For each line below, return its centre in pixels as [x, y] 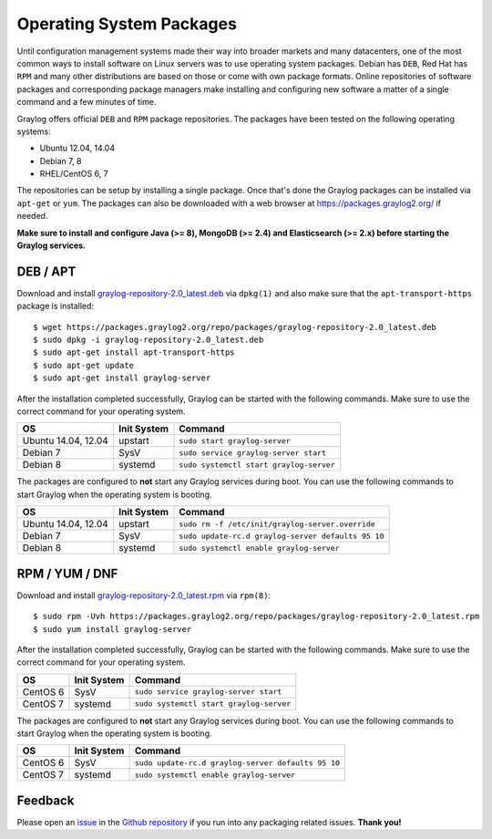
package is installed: [56, 306]
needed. [32, 216]
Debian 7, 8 [61, 161]
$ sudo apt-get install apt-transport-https [134, 352]
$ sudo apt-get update [84, 365]
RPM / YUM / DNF [67, 573]
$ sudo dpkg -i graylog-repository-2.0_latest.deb [149, 340]
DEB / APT [46, 271]
